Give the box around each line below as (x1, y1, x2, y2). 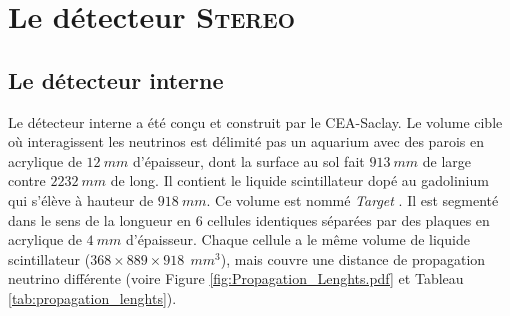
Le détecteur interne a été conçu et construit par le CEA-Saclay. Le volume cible (8, 111, 503, 132)
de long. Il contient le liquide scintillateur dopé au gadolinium (110, 170, 489, 191)
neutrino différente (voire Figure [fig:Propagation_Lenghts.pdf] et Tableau (8, 268, 464, 289)
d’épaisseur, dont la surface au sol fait (132, 150, 365, 171)
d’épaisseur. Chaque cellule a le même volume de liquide (125, 229, 470, 250)
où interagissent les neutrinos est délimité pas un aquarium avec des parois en (8, 131, 484, 152)
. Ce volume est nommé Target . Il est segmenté (206, 189, 499, 210)
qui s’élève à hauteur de (8, 189, 154, 210)
